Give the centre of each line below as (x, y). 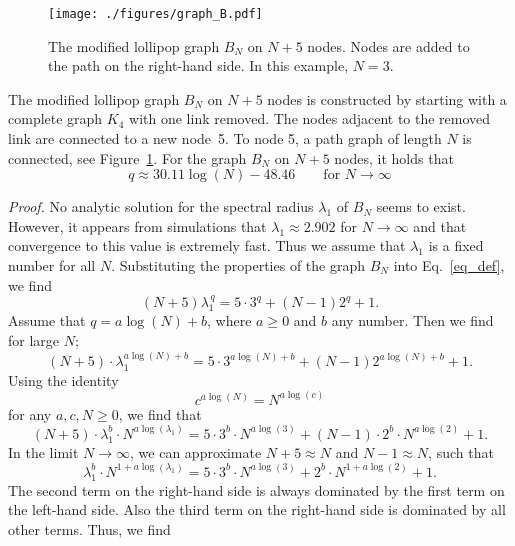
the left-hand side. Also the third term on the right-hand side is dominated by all (257, 509)
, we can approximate (196, 451)
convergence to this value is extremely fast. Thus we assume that (207, 245)
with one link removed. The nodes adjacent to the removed (310, 118)
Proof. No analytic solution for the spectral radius (161, 206)
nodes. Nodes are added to (388, 45)
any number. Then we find (412, 320)
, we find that (160, 413)
